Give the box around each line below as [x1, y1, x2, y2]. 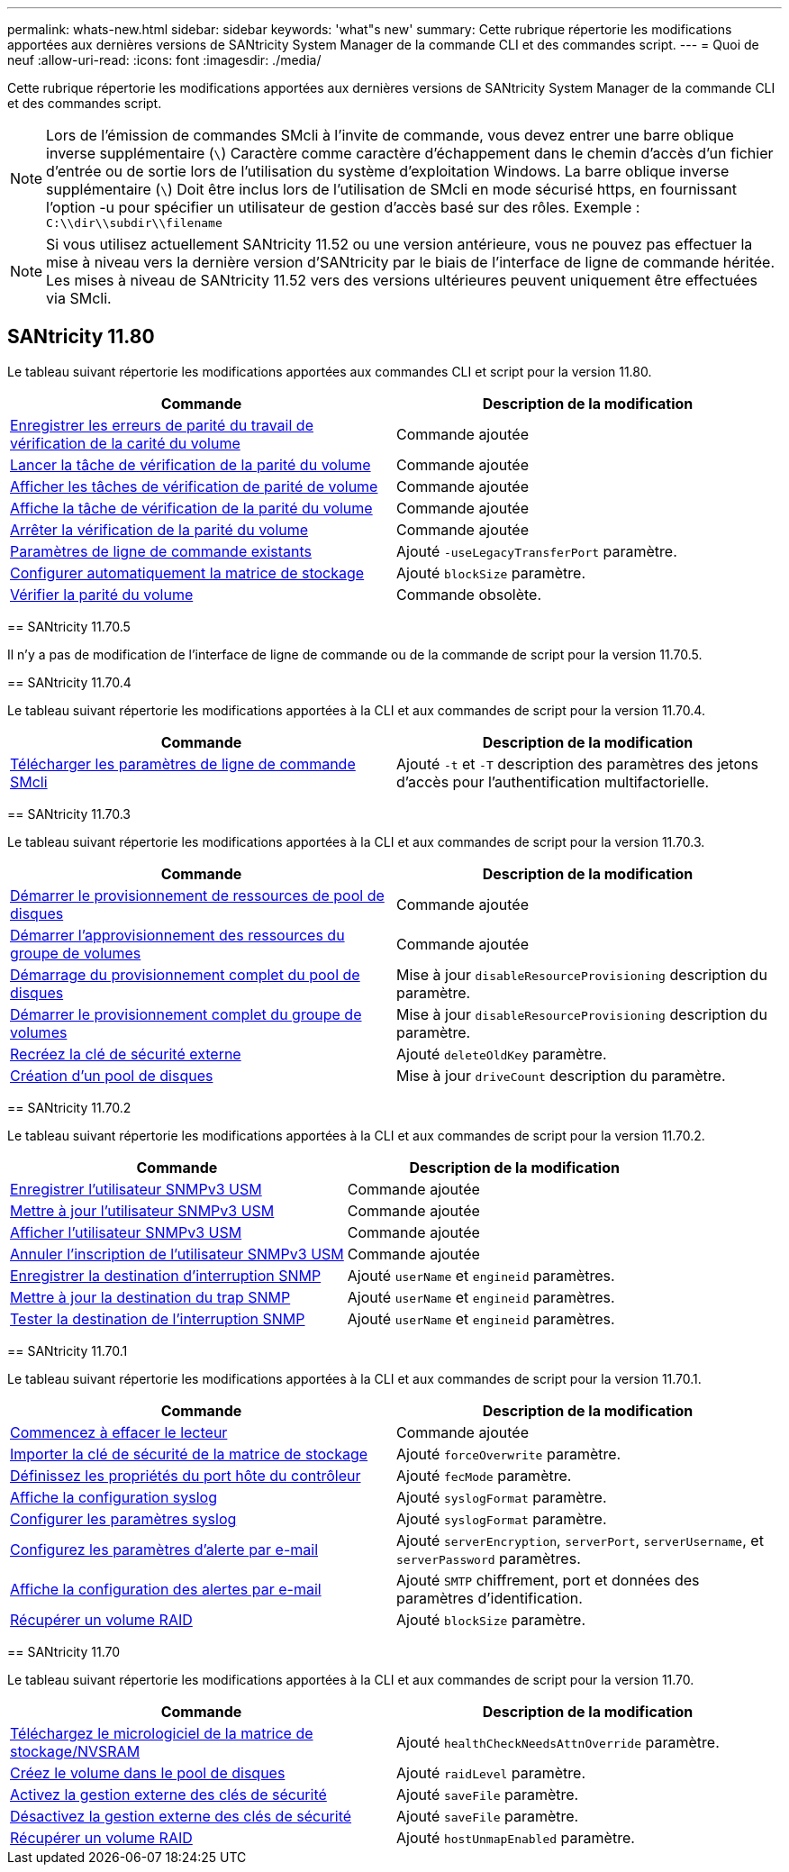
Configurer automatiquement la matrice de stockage [10, 563, 365, 582]
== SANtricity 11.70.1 [7, 1342, 128, 1359]
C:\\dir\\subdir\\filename [46, 216, 222, 230]
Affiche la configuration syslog [10, 1487, 218, 1506]
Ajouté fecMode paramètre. [396, 1466, 572, 1485]
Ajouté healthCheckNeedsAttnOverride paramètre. [396, 1732, 720, 1751]
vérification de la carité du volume [10, 433, 240, 452]
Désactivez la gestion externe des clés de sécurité [10, 1806, 352, 1825]
